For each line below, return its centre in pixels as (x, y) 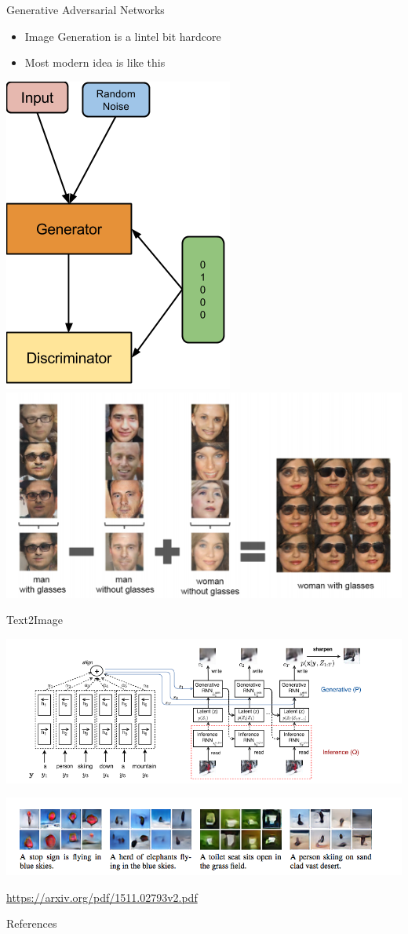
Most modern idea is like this (95, 62)
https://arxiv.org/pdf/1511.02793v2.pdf (102, 897)
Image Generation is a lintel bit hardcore (123, 36)
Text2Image (35, 620)
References (32, 923)
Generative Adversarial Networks (86, 9)
